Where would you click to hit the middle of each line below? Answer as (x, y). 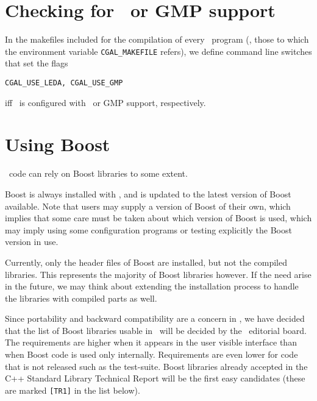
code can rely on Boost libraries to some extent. (98, 173)
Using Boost (58, 144)
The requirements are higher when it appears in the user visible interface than (151, 342)
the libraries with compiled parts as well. (81, 298)
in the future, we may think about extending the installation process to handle (152, 286)
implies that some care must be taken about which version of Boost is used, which (158, 218)
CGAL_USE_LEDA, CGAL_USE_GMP (64, 83)
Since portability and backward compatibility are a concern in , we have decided (155, 318)
